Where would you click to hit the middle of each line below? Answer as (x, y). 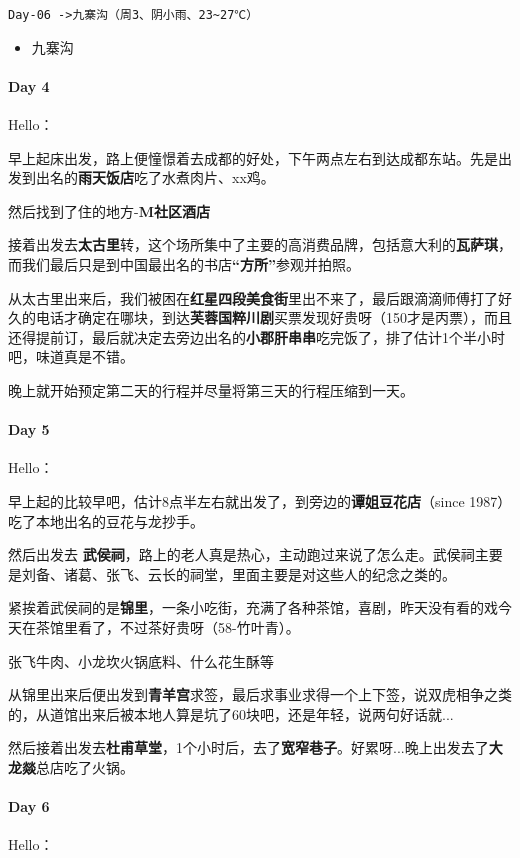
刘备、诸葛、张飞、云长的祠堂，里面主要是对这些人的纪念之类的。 (238, 573)
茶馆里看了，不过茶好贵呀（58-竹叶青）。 (167, 626)
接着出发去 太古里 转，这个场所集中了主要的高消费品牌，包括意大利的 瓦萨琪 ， (260, 244)
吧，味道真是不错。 (71, 356)
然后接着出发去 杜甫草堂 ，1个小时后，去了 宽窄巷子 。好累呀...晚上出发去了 (248, 747)
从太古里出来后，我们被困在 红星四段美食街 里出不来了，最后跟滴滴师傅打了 (253, 297)
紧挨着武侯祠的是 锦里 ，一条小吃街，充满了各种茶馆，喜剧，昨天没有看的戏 (253, 607)
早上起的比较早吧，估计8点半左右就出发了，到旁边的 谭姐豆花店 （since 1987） (260, 500)
